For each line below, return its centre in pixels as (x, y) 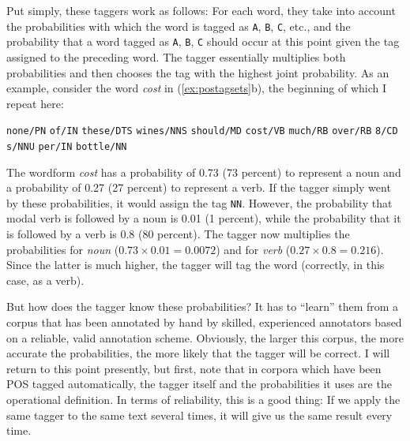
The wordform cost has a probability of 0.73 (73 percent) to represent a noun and (204, 172)
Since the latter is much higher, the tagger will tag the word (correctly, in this (196, 265)
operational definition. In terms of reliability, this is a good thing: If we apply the (203, 399)
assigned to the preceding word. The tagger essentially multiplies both (176, 56)
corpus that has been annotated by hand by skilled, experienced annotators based (204, 322)
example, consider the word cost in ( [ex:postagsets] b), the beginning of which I (197, 88)
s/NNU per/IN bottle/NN (67, 146)
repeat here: (35, 103)
